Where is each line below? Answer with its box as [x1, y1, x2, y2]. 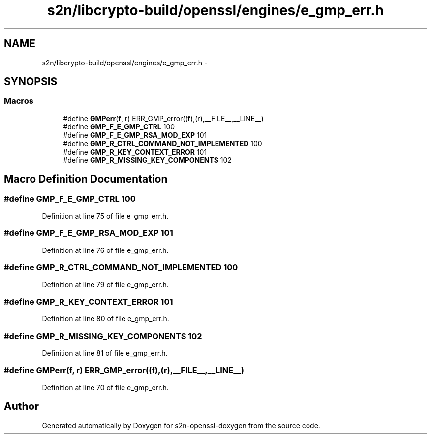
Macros [4, 96, 33, 106]
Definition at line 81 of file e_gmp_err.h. [42, 349, 168, 358]
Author [4, 400, 39, 413]
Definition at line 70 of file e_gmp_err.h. [42, 383, 169, 392]
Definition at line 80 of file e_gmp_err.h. [42, 314, 169, 323]
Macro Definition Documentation [4, 173, 168, 186]
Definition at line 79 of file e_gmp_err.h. [42, 280, 169, 289]
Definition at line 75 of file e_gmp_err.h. [42, 212, 169, 220]
